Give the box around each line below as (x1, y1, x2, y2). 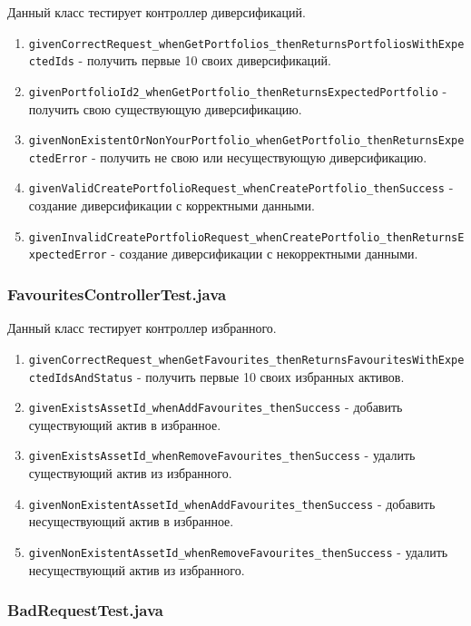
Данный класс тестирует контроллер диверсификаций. (7, 3, 306, 21)
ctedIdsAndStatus (28, 371, 133, 385)
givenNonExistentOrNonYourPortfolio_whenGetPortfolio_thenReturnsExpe (28, 134, 465, 148)
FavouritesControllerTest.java (7, 282, 227, 305)
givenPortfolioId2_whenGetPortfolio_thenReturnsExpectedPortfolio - (28, 81, 447, 100)
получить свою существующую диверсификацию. (28, 99, 302, 118)
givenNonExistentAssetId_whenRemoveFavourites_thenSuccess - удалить (28, 542, 448, 561)
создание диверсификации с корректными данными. (28, 196, 315, 215)
